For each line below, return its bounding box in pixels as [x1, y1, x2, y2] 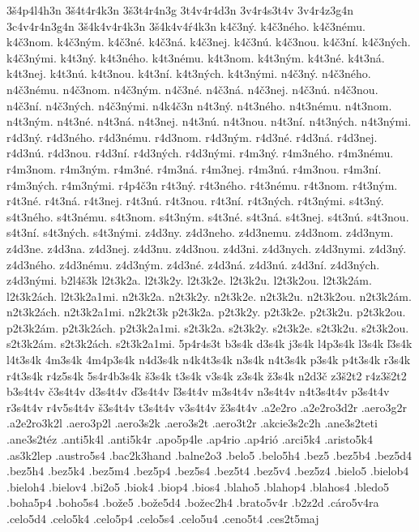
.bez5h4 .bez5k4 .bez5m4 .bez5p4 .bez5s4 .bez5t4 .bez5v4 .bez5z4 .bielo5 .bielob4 [6, 462, 409, 479]
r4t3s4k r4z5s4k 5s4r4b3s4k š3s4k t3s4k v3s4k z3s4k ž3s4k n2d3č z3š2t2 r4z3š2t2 [6, 367, 407, 384]
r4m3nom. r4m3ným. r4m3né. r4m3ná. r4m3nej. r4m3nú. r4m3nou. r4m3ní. [6, 160, 382, 177]
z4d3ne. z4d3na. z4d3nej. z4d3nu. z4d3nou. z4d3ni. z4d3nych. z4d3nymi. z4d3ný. [6, 239, 407, 256]
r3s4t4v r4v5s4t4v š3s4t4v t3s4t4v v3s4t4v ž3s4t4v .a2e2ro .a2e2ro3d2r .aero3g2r [6, 398, 407, 415]
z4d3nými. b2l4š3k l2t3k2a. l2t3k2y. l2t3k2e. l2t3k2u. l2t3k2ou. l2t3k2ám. [6, 272, 372, 289]
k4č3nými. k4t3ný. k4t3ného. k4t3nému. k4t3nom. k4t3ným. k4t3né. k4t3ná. [6, 49, 385, 66]
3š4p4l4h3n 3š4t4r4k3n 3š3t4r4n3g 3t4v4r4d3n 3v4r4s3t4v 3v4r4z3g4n [6, 2, 353, 18]
